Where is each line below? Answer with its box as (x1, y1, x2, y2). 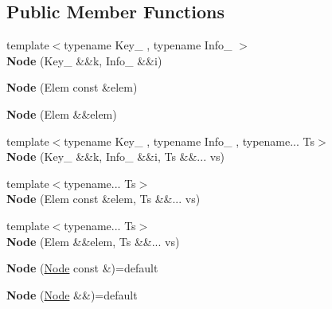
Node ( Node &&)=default (6, 286, 138, 303)
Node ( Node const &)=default (6, 260, 158, 276)
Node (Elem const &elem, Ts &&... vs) (6, 190, 201, 207)
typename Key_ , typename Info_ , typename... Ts (64, 132, 315, 149)
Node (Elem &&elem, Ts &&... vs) (6, 233, 180, 249)
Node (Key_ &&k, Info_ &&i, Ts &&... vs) (6, 148, 225, 165)
